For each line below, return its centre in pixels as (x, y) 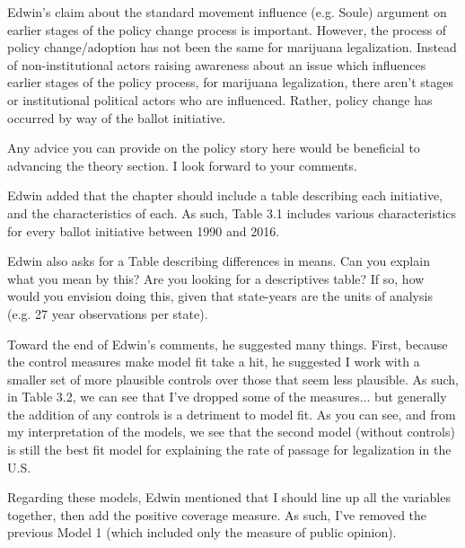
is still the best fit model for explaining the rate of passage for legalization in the (229, 450)
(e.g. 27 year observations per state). (108, 313)
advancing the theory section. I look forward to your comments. (182, 165)
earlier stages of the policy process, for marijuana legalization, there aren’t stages (230, 82)
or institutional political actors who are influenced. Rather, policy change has (220, 99)
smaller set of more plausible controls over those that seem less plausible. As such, (233, 379)
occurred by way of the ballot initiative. (117, 117)
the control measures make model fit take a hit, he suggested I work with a (214, 362)
